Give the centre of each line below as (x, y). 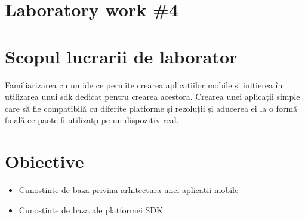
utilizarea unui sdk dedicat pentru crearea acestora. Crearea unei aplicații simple (152, 97)
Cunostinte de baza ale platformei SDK (91, 210)
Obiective (44, 161)
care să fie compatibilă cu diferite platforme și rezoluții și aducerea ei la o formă (151, 108)
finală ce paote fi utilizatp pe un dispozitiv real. (92, 120)
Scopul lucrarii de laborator (121, 56)
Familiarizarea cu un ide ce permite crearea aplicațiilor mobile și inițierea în (144, 85)
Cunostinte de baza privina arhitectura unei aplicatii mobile (129, 190)
